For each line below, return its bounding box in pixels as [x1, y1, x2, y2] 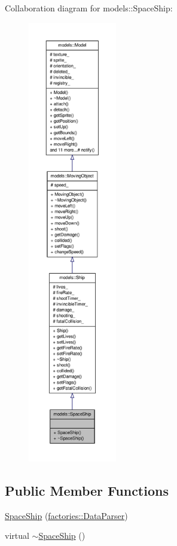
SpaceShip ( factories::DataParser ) [5, 509, 128, 521]
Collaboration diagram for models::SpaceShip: [5, 2, 173, 14]
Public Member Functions [5, 481, 169, 499]
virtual [5, 529, 29, 542]
